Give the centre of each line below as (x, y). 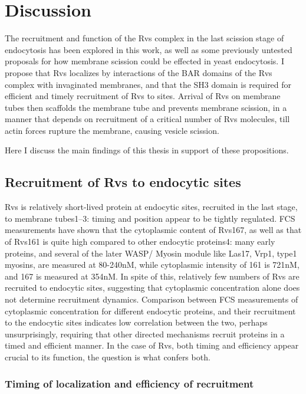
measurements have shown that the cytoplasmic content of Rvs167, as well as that (153, 230)
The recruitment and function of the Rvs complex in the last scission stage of (144, 38)
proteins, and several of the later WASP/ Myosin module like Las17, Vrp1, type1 (151, 253)
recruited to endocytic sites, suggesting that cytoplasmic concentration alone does (152, 288)
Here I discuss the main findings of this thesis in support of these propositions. (147, 150)
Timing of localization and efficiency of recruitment (129, 383)
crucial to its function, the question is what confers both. (108, 357)
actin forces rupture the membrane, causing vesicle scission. (112, 130)
